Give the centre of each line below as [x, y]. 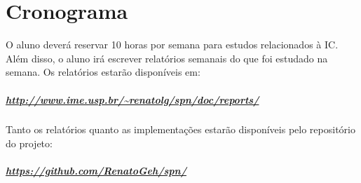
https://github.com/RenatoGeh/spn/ [96, 171]
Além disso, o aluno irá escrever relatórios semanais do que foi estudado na [167, 58]
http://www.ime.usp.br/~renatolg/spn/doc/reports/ [132, 99]
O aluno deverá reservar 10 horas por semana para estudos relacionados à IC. [172, 45]
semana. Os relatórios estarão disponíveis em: [103, 72]
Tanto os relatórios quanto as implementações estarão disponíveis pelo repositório [180, 129]
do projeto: [29, 143]
